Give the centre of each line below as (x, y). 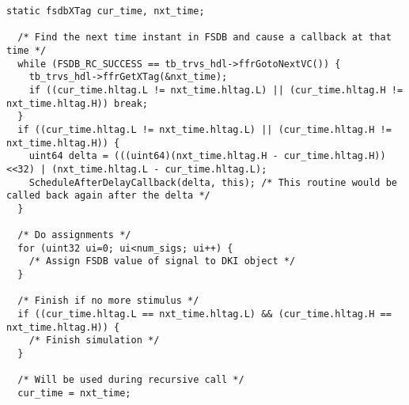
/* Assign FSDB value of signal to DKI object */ (162, 261)
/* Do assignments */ (74, 235)
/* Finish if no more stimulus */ (108, 301)
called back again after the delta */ (108, 196)
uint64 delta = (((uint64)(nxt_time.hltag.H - (153, 156)
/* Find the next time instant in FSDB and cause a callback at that (204, 38)
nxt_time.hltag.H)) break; (77, 103)
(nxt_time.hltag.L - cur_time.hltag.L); (159, 169)
